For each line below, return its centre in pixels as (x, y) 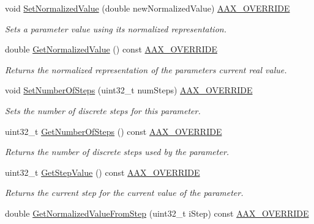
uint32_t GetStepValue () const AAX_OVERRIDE (103, 172)
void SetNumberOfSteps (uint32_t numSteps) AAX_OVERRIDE (129, 90)
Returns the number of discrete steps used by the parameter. (117, 152)
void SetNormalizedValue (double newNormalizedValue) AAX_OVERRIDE (148, 8)
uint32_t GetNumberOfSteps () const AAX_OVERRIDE (114, 131)
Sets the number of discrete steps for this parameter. (103, 110)
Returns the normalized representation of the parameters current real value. (146, 69)
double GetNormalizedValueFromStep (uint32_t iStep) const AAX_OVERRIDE (157, 213)
